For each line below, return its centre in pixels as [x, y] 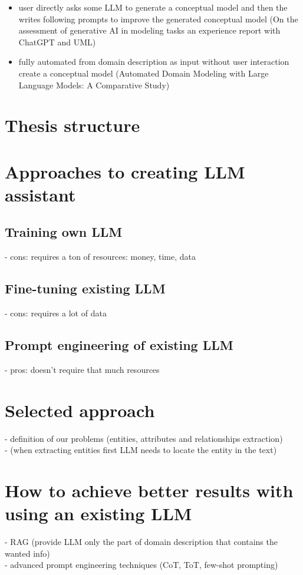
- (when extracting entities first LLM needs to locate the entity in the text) [141, 450]
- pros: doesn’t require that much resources [82, 369]
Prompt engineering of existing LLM [119, 345]
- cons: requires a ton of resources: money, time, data [100, 257]
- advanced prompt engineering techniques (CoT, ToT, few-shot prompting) [141, 565]
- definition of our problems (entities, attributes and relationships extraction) [144, 438]
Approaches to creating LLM [125, 171]
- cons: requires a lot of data [56, 313]
